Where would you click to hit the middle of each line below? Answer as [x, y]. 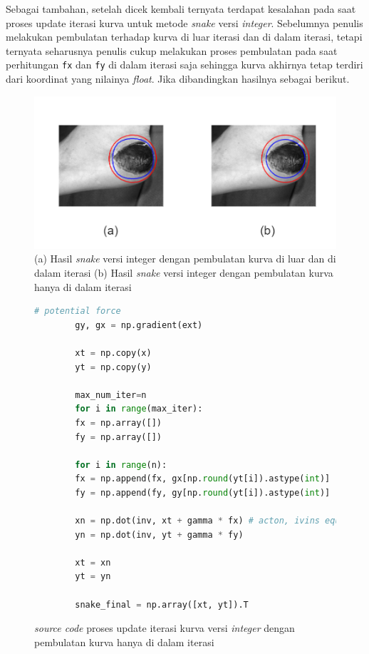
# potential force [78, 311]
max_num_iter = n [111, 395]
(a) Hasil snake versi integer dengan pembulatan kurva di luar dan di [185, 259]
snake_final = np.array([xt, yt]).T [162, 604]
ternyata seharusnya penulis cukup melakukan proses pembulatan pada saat [172, 50]
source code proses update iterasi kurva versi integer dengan [165, 628]
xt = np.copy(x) [113, 353]
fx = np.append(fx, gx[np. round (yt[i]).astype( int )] [203, 479]
